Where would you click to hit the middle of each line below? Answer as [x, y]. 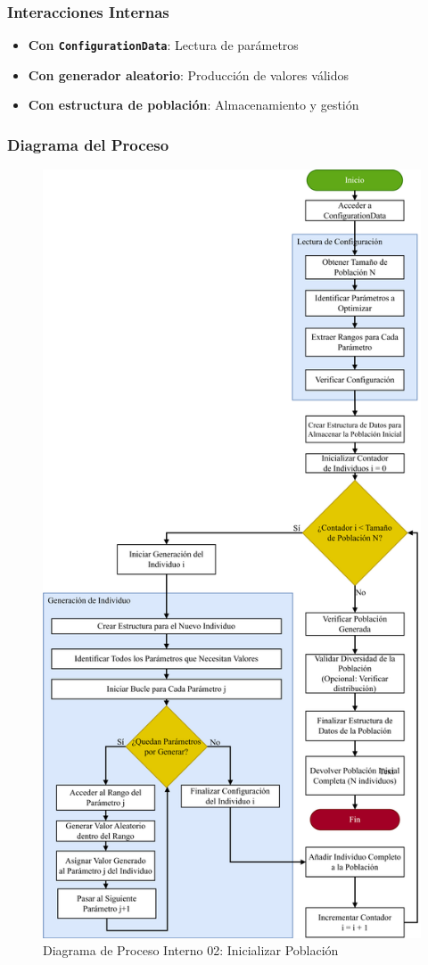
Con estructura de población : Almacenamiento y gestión [193, 105]
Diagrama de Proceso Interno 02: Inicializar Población [191, 950]
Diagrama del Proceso [88, 144]
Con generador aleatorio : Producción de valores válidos [188, 74]
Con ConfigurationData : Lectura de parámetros [163, 45]
